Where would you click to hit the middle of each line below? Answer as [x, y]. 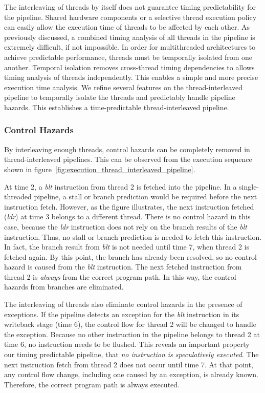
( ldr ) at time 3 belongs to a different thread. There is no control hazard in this [127, 216]
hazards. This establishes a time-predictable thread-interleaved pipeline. [117, 107]
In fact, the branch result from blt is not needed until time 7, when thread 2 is [127, 247]
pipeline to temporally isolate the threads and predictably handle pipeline [120, 97]
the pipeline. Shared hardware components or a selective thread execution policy [130, 17]
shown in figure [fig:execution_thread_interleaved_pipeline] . [100, 169]
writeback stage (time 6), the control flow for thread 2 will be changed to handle [130, 324]
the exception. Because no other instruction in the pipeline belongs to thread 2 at [132, 334]
